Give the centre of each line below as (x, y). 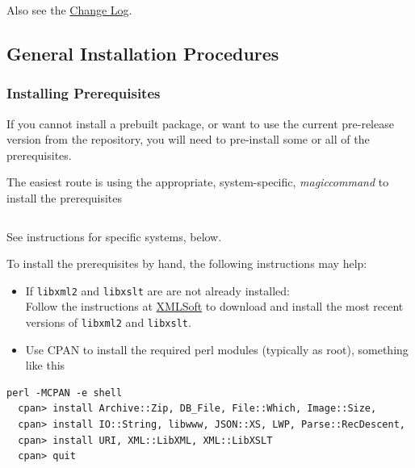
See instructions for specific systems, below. (114, 236)
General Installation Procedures (143, 53)
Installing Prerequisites (84, 93)
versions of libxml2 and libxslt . (108, 322)
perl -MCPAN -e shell (65, 393)
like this (45, 365)
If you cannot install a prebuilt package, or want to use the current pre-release (200, 123)
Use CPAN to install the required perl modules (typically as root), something (217, 349)
